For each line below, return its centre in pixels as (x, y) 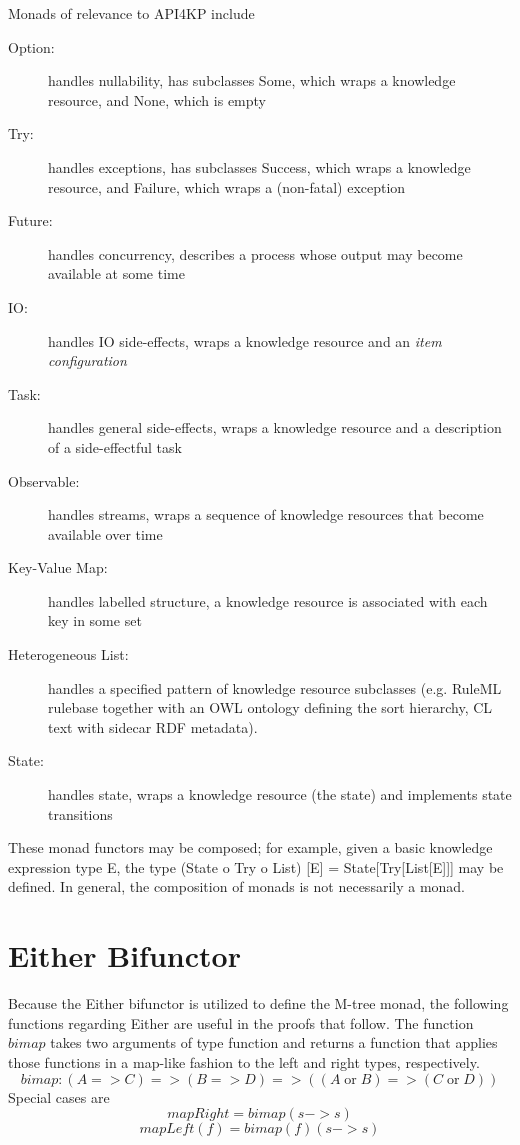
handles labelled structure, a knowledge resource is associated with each (268, 600)
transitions (80, 813)
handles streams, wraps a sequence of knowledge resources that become (266, 514)
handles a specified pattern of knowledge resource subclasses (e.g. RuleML (275, 687)
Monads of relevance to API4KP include (131, 13)
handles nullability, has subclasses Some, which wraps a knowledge (252, 80)
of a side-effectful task (115, 446)
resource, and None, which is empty (157, 99)
